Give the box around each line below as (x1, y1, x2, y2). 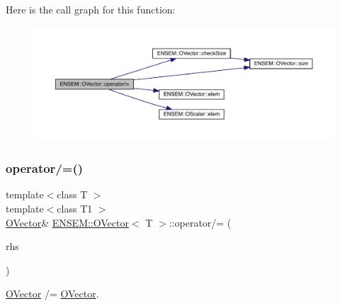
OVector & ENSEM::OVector (6, 215, 129, 229)
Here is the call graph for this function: (6, 2, 176, 16)
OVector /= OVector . (6, 286, 99, 301)
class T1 (57, 201, 93, 216)
